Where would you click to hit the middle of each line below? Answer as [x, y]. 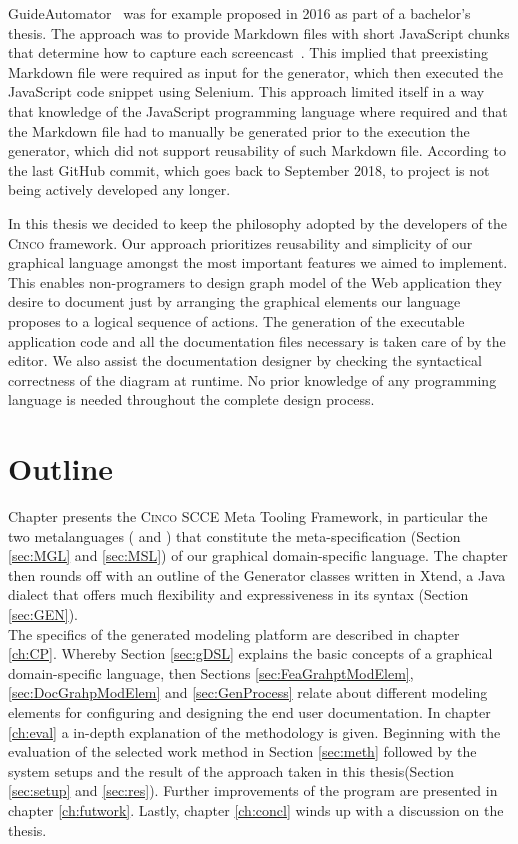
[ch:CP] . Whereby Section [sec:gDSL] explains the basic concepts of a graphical [250, 653]
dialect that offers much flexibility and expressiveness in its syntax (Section [238, 594]
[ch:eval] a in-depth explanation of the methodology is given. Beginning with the [254, 731]
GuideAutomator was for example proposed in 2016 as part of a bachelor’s [239, 13]
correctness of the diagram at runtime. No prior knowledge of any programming [252, 379]
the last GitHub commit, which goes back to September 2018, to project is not [249, 169]
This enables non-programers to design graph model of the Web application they [255, 281]
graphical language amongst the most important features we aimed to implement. [258, 262]
